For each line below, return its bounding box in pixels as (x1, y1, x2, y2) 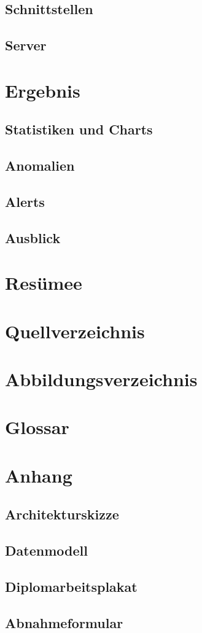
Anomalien (5, 156, 75, 175)
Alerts (5, 192, 45, 211)
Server (5, 36, 47, 55)
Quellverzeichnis (5, 318, 145, 343)
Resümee (5, 270, 82, 295)
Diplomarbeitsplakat (5, 577, 138, 596)
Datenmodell (5, 541, 88, 560)
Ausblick (5, 228, 61, 247)
